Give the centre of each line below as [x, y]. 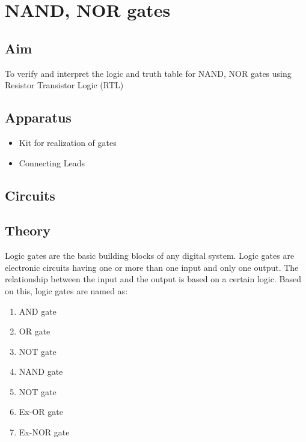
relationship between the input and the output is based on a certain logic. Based [153, 279]
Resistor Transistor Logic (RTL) [64, 85]
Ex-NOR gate [44, 432]
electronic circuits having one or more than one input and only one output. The [152, 267]
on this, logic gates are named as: [66, 290]
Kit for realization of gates [68, 142]
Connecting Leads [52, 162]
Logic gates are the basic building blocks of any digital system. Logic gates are [150, 256]
